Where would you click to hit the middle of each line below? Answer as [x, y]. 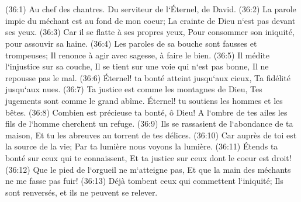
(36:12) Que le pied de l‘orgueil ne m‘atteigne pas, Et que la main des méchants [148, 169]
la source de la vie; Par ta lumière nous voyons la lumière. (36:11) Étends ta [142, 146]
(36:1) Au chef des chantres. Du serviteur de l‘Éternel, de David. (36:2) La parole [151, 9]
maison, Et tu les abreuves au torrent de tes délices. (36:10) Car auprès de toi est [151, 135]
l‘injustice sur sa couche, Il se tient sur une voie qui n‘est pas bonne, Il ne [137, 66]
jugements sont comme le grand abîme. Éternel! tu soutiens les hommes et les [144, 100]
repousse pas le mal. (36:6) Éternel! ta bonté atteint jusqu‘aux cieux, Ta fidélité [148, 77]
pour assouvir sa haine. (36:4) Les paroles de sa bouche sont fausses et [131, 43]
